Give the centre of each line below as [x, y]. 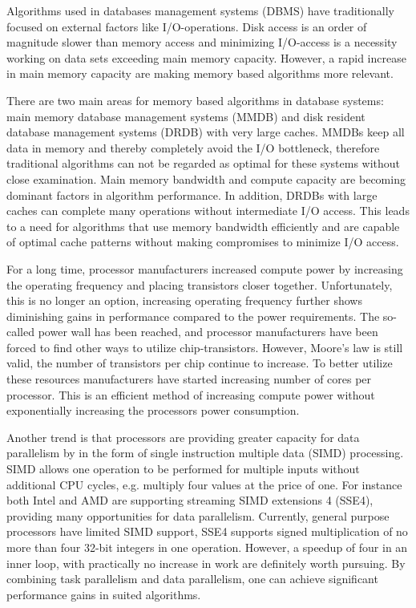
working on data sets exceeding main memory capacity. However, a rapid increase [206, 57]
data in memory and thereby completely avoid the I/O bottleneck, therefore [193, 147]
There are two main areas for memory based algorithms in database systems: [195, 100]
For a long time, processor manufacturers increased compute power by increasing [205, 268]
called [20, 332]
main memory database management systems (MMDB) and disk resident [186, 116]
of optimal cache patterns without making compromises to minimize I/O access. [203, 242]
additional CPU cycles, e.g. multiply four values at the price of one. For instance [204, 484]
